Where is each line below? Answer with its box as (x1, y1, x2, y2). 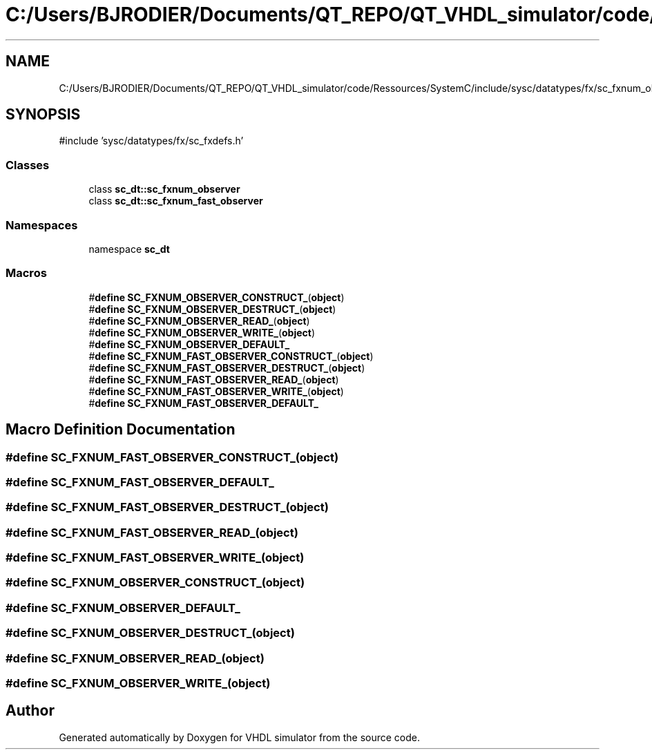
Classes (6, 157, 50, 172)
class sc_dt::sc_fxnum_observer (88, 183, 240, 195)
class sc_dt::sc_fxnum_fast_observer (88, 195, 263, 207)
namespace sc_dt (88, 242, 170, 255)
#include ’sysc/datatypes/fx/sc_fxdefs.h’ (59, 135, 244, 147)
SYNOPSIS (6, 106, 81, 124)
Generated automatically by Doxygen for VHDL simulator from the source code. (59, 731, 421, 743)
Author (6, 702, 55, 720)
